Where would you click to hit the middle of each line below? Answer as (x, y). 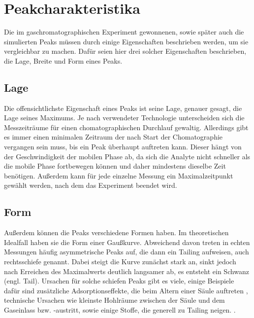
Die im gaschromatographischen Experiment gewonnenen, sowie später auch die (124, 32)
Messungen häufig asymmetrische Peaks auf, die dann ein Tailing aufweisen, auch (127, 252)
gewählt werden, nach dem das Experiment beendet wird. (91, 185)
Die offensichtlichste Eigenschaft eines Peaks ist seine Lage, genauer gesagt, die (123, 108)
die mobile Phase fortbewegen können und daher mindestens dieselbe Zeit (115, 166)
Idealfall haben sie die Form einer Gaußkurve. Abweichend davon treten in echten (127, 242)
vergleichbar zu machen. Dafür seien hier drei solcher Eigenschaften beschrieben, (125, 51)
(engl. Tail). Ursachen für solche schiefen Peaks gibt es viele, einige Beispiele (119, 281)
